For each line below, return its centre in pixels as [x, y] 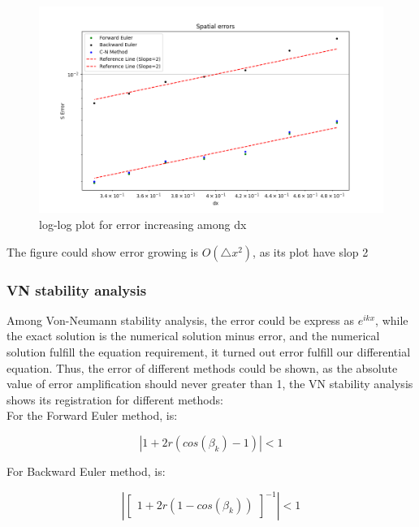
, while [392, 320]
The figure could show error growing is [103, 251]
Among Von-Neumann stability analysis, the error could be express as [181, 320]
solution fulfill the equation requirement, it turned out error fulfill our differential [209, 351]
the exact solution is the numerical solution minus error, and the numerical [193, 336]
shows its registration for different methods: [115, 399]
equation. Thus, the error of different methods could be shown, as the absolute [202, 367]
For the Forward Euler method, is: [92, 415]
